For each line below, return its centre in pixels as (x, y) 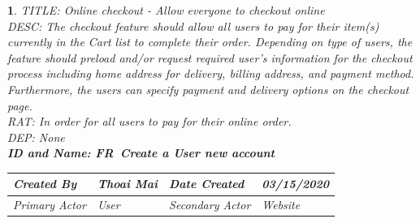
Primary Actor (50, 205)
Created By (45, 184)
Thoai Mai (128, 184)
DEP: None (36, 137)
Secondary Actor (210, 205)
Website (281, 205)
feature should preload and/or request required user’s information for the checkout (210, 57)
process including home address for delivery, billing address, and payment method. (211, 73)
